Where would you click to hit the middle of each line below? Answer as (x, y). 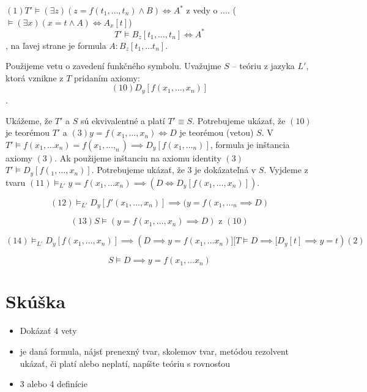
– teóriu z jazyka (263, 66)
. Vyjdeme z (286, 170)
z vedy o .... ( (211, 10)
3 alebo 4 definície (54, 384)
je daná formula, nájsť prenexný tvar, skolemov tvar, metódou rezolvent (154, 351)
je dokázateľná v (225, 170)
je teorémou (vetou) (217, 132)
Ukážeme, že (29, 120)
